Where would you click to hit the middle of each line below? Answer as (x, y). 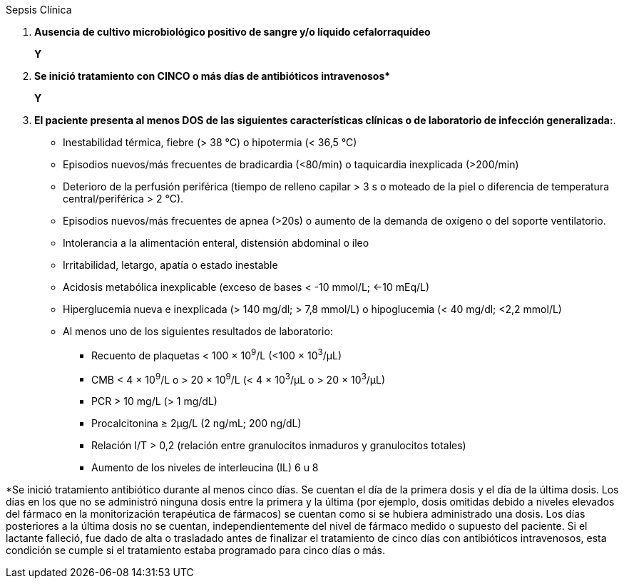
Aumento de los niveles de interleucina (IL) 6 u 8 (205, 468)
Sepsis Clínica (39, 10)
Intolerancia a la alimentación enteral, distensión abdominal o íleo (216, 243)
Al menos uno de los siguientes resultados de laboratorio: (198, 331)
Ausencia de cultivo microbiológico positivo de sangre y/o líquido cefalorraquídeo (232, 32)
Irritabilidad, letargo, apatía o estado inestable (170, 265)
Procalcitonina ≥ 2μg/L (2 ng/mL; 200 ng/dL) (196, 424)
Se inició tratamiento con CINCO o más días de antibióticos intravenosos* (213, 76)
